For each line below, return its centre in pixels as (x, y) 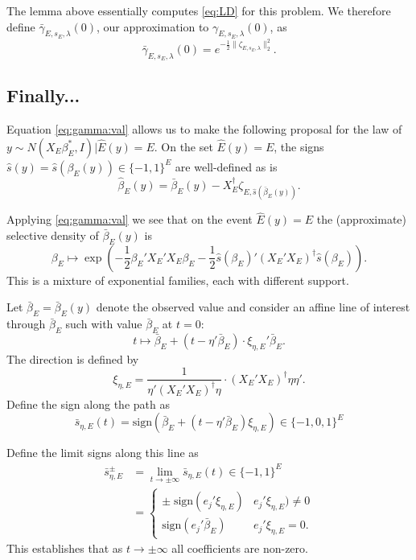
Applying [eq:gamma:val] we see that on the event (130, 219)
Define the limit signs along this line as (103, 453)
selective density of (53, 235)
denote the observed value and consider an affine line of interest (253, 307)
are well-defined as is (226, 166)
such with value (104, 324)
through (26, 324)
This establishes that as (65, 548)
